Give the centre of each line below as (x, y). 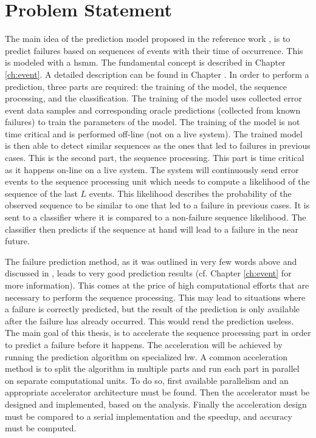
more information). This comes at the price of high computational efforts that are (157, 285)
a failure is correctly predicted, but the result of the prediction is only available (153, 309)
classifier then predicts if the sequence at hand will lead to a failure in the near (152, 229)
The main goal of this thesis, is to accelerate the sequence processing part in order (158, 333)
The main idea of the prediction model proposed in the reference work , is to (148, 39)
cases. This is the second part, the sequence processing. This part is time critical (155, 158)
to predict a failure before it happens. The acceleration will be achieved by (144, 344)
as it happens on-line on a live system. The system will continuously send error (152, 169)
